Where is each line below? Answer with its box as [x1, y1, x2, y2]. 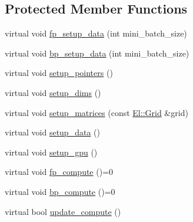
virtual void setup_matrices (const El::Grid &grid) [5, 106, 188, 118]
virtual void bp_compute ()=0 [5, 185, 115, 197]
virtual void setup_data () [5, 126, 100, 138]
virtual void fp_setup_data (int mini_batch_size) [5, 27, 187, 39]
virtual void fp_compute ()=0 [5, 165, 114, 178]
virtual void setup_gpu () [5, 145, 98, 158]
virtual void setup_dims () [5, 86, 101, 98]
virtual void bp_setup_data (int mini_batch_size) [5, 47, 189, 59]
